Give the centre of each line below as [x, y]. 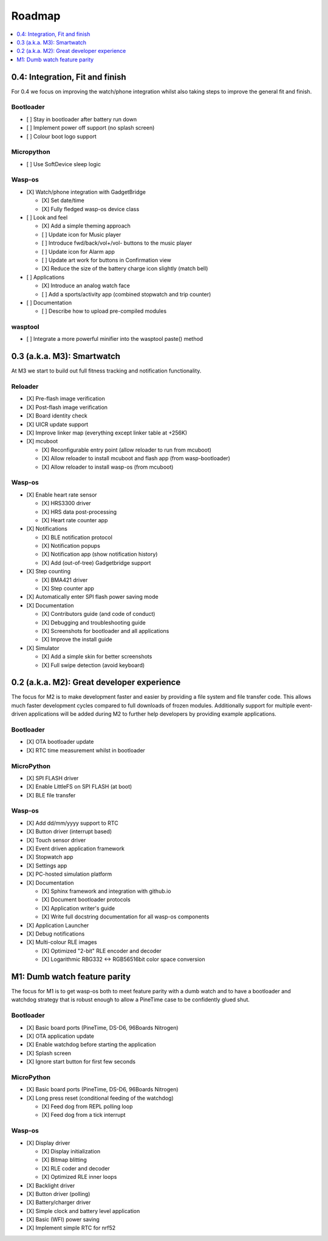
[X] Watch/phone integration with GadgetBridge [86, 192]
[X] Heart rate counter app [75, 520]
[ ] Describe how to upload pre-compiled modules [104, 311]
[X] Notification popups [71, 546]
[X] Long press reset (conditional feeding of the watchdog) [100, 1098]
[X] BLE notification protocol [77, 537]
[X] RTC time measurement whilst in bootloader [86, 750]
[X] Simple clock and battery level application [83, 1211]
